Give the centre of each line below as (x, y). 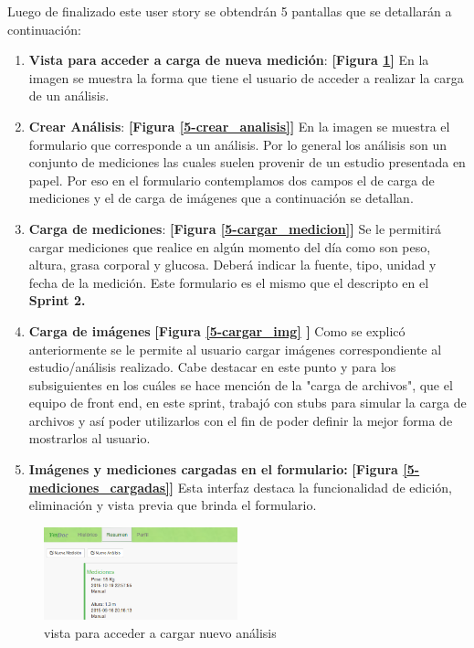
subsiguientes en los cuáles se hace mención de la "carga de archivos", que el (241, 384)
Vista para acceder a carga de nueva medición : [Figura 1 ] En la (229, 60)
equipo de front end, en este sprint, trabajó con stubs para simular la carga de (248, 403)
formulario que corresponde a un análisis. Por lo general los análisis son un (237, 144)
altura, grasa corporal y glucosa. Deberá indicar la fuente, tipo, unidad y (232, 265)
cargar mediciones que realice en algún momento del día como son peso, (230, 246)
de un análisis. (69, 96)
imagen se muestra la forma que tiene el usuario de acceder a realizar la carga (246, 77)
